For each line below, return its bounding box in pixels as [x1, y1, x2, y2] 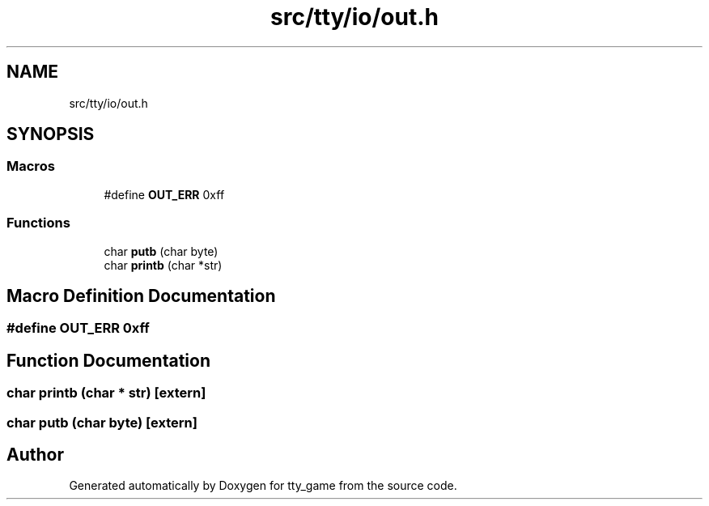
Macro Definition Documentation [6, 285, 276, 306]
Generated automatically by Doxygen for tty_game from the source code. [69, 478, 457, 493]
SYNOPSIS [6, 124, 95, 145]
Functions [6, 215, 70, 232]
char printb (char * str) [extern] [6, 385, 206, 402]
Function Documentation [6, 350, 210, 371]
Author [6, 444, 64, 466]
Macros [6, 158, 55, 175]
